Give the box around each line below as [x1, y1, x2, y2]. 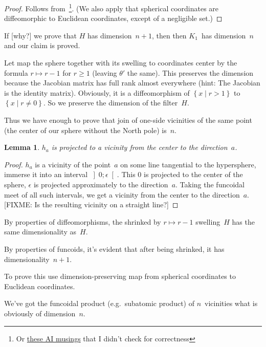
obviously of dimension [4, 308, 76, 318]
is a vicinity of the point [35, 159, 111, 169]
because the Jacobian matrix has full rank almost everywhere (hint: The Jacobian [4, 77, 260, 88]
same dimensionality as [4, 226, 76, 237]
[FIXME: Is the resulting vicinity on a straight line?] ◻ [4, 199, 179, 210]
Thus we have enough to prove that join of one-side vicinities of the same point [4, 115, 252, 125]
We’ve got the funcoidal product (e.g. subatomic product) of [4, 298, 194, 309]
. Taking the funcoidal [175, 179, 245, 189]
